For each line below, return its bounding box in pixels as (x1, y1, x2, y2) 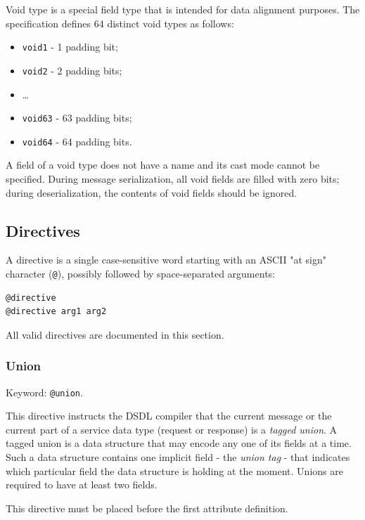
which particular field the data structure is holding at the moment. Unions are (6, 463, 343, 478)
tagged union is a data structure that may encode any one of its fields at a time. (6, 436, 352, 450)
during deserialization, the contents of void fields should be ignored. (6, 185, 297, 200)
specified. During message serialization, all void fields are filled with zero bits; (6, 171, 340, 186)
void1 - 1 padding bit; (22, 39, 118, 54)
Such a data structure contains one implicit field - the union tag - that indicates (6, 450, 350, 464)
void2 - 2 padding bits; (22, 63, 122, 77)
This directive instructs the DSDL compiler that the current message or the (6, 408, 332, 423)
